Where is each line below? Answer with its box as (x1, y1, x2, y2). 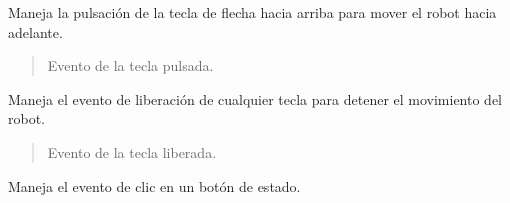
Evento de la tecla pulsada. (47, 55, 214, 76)
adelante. (8, 21, 63, 42)
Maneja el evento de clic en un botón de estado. (8, 175, 301, 196)
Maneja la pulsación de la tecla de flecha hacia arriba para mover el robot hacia (8, 2, 497, 22)
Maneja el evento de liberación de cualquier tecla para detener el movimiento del (8, 88, 503, 109)
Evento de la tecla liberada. (47, 141, 217, 162)
